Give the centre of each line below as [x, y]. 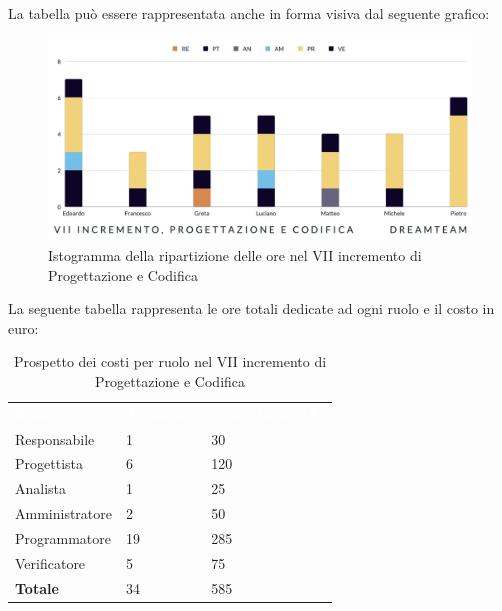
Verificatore [50, 562]
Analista [41, 488]
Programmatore [63, 537]
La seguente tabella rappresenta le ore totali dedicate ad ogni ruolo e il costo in [251, 308]
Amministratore [63, 513]
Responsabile [55, 438]
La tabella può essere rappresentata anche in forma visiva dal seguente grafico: [249, 13]
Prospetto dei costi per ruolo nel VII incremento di [170, 361]
